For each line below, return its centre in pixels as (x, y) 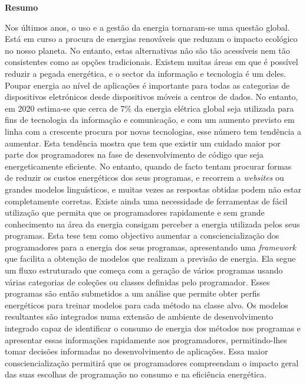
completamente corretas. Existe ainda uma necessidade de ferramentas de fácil (146, 201)
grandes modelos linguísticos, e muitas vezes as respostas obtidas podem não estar (153, 189)
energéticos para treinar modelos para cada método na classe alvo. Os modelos (147, 305)
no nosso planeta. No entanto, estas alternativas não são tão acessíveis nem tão (147, 50)
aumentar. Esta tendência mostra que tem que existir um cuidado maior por (143, 143)
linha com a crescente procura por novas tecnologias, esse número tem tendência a (153, 131)
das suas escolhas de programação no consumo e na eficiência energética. (136, 374)
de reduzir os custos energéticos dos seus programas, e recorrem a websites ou (144, 178)
